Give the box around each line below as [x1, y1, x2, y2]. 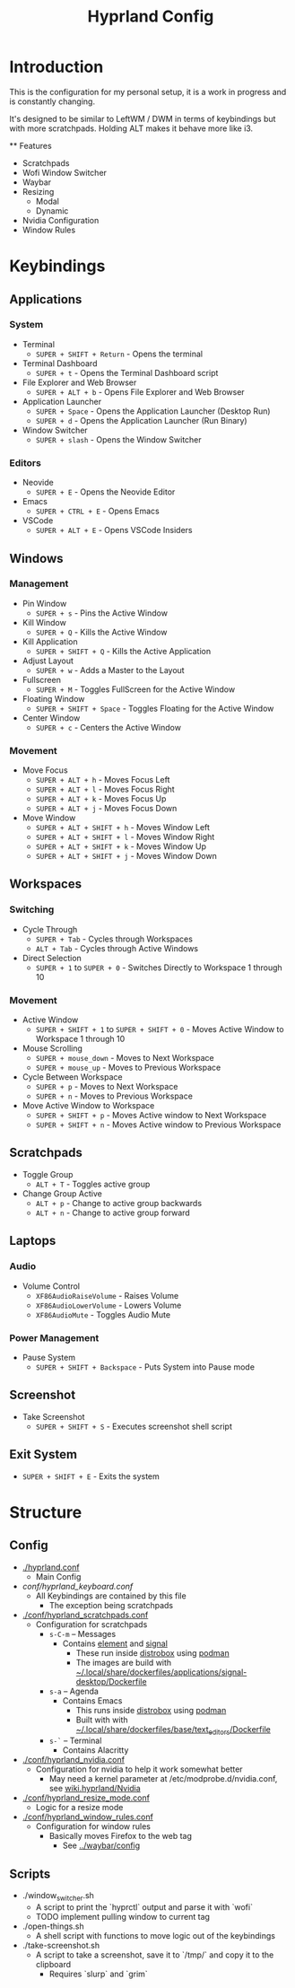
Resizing [22, 186, 55, 197]
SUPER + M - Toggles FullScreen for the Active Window [35, 684, 236, 695]
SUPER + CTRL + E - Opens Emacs [35, 505, 160, 517]
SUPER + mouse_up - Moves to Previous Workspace [35, 1062, 221, 1073]
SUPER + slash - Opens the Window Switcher [35, 434, 202, 445]
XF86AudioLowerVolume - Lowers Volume [35, 1300, 182, 1310]
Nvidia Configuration [22, 215, 100, 225]
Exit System [9, 1447, 78, 1462]
